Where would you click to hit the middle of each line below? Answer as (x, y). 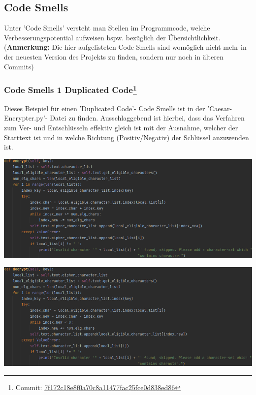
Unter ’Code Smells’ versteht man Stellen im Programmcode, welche (107, 28)
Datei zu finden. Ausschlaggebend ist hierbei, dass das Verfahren (147, 118)
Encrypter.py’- (26, 118)
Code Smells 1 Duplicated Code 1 (70, 89)
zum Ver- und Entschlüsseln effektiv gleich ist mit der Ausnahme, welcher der (121, 128)
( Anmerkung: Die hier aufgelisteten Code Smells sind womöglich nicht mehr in (125, 47)
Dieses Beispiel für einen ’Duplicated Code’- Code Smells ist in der (105, 108)
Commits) (19, 66)
